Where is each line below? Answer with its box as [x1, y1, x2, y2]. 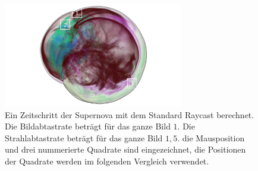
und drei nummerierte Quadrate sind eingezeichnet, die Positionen [5, 143, 246, 156]
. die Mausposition [177, 131, 245, 144]
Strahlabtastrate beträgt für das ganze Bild [5, 131, 163, 144]
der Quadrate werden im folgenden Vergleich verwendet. [5, 154, 209, 167]
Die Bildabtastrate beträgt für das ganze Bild [5, 120, 171, 132]
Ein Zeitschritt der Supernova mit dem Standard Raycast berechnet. [5, 108, 254, 121]
